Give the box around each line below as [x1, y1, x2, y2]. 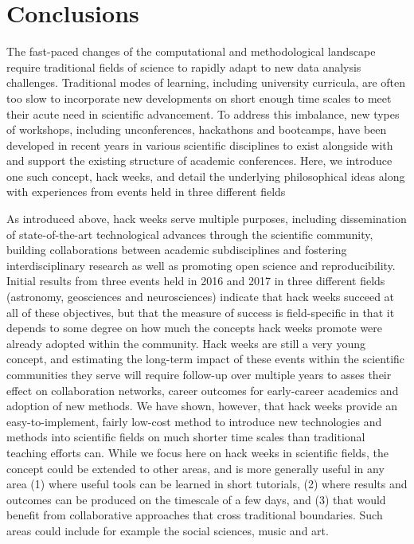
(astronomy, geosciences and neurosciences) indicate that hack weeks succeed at [6, 288, 395, 305]
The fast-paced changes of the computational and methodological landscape [6, 43, 376, 60]
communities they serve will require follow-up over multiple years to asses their [6, 366, 392, 382]
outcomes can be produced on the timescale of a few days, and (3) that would [6, 491, 386, 507]
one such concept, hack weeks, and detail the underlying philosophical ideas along [6, 167, 405, 184]
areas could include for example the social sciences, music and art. [6, 522, 329, 538]
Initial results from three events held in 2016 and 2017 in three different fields [6, 272, 385, 289]
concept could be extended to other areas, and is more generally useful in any [6, 460, 385, 476]
